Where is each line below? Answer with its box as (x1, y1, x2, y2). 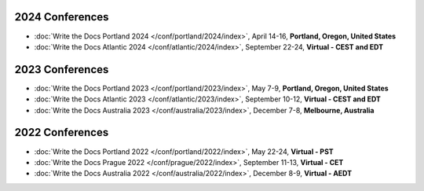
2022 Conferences (14, 126, 109, 139)
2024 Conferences (14, 10, 109, 24)
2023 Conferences (14, 63, 109, 76)
